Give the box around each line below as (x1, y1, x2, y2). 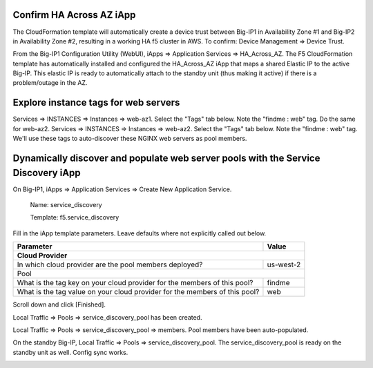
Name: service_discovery (30, 201, 103, 209)
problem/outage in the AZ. (12, 79, 88, 87)
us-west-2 (267, 260, 301, 269)
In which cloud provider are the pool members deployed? (17, 260, 203, 269)
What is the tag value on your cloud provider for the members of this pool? (17, 287, 260, 297)
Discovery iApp (12, 166, 81, 179)
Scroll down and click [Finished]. (12, 300, 106, 309)
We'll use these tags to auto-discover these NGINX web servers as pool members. (12, 135, 247, 143)
